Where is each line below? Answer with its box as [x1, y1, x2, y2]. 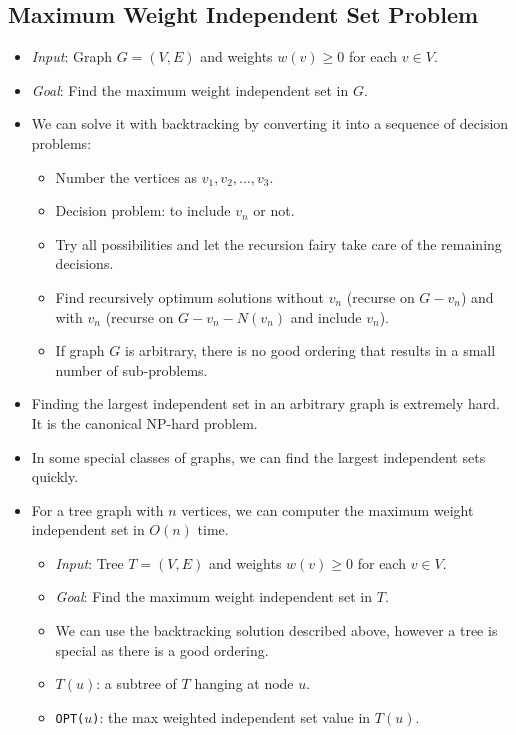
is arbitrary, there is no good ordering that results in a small [124, 340, 496, 361]
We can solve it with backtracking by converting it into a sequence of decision [31, 113, 509, 134]
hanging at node [194, 673, 294, 694]
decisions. [55, 253, 114, 274]
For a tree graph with [31, 499, 164, 520]
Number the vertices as [55, 166, 197, 187]
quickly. [31, 466, 79, 487]
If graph [55, 340, 105, 361]
